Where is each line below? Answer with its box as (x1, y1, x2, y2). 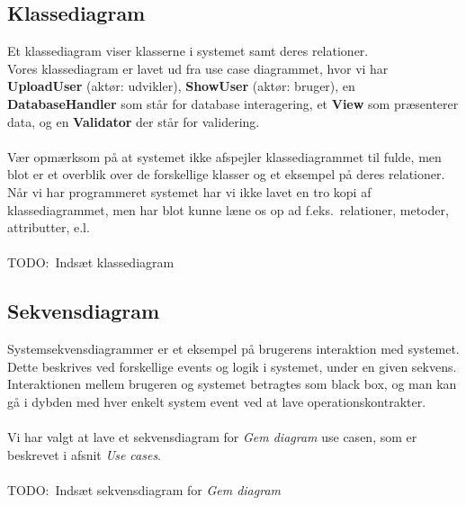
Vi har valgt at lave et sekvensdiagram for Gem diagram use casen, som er (7, 428, 417, 446)
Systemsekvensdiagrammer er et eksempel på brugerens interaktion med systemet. (7, 339, 460, 358)
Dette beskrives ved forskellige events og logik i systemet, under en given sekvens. (7, 356, 457, 375)
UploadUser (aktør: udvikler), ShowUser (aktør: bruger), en (7, 77, 355, 95)
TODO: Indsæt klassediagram (7, 253, 175, 272)
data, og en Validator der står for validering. (7, 112, 260, 131)
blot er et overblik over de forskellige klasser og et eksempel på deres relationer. (7, 165, 445, 184)
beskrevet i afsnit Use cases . (7, 445, 162, 464)
